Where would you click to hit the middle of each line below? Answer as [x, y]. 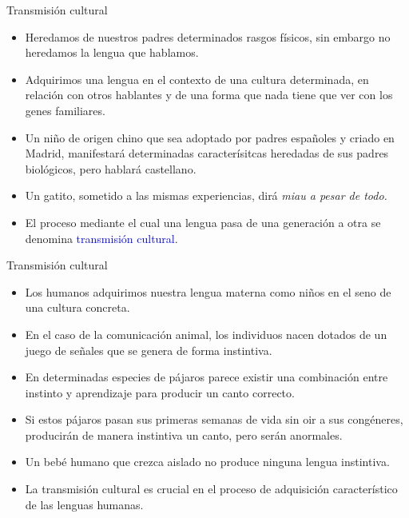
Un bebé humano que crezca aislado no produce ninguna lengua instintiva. [207, 462]
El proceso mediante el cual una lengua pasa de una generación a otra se [203, 222]
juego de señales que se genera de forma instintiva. [149, 350]
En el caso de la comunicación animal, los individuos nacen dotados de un [206, 334]
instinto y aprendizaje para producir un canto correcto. [160, 392]
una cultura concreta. [77, 307]
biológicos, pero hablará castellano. [111, 168]
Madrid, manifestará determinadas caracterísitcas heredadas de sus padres [207, 153]
